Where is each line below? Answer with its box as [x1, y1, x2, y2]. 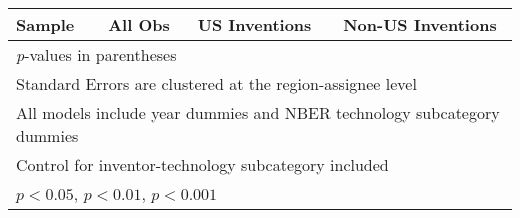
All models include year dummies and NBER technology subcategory [16, 101, 500, 124]
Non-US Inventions [343, 13, 497, 36]
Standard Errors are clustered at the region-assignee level [16, 72, 417, 95]
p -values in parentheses [16, 43, 177, 66]
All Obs [108, 13, 170, 36]
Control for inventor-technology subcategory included [16, 153, 389, 176]
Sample [16, 13, 75, 36]
